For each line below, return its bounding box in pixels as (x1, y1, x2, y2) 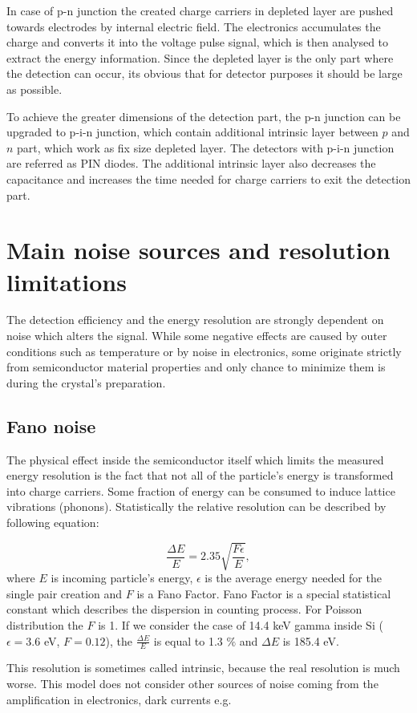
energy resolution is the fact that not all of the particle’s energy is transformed (6, 467, 394, 484)
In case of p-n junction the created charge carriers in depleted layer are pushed (6, 2, 394, 18)
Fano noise (6, 413, 96, 438)
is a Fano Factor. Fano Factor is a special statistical (136, 585, 391, 602)
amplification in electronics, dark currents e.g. (6, 691, 232, 707)
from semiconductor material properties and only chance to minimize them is (6, 359, 386, 375)
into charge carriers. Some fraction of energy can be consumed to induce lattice (6, 482, 395, 499)
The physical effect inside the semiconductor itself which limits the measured (6, 451, 384, 468)
